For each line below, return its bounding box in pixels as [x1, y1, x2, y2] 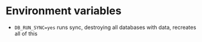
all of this [14, 30, 37, 37]
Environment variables [5, 4, 122, 18]
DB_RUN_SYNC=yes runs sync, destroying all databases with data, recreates [14, 24, 197, 31]
